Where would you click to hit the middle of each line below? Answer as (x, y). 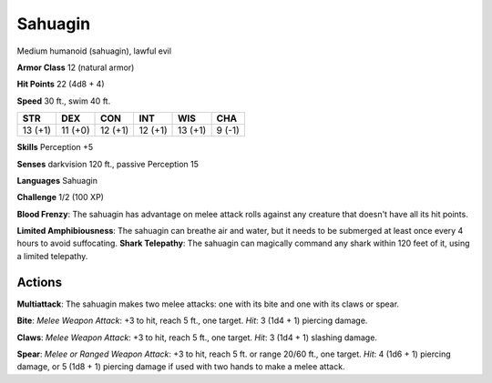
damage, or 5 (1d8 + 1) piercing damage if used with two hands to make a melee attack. (181, 367)
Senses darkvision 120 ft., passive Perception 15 (108, 164)
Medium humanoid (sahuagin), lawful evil (94, 51)
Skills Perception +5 (55, 147)
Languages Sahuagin (57, 180)
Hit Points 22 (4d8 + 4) (61, 84)
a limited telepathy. (52, 256)
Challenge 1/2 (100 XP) (61, 197)
